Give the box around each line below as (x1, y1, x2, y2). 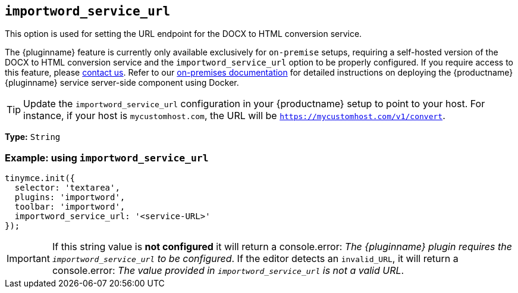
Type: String (5, 132, 61, 142)
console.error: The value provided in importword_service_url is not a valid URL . (52, 264, 404, 277)
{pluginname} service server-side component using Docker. (5, 77, 239, 88)
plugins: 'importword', (14, 192, 125, 202)
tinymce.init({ (5, 173, 76, 183)
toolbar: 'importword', (14, 202, 125, 212)
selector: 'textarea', (14, 183, 120, 193)
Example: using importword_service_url (5, 151, 209, 164)
